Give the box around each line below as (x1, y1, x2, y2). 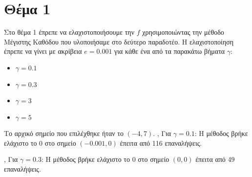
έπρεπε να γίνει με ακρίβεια (4, 46, 82, 56)
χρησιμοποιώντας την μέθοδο (142, 27, 224, 37)
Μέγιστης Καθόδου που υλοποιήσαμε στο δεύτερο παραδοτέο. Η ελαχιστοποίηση (4, 36, 234, 46)
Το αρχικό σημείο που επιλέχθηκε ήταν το (4, 128, 124, 138)
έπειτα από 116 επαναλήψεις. (120, 137, 202, 148)
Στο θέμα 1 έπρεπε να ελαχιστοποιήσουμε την (4, 27, 135, 37)
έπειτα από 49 (195, 154, 235, 164)
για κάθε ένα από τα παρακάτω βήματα (114, 46, 225, 56)
